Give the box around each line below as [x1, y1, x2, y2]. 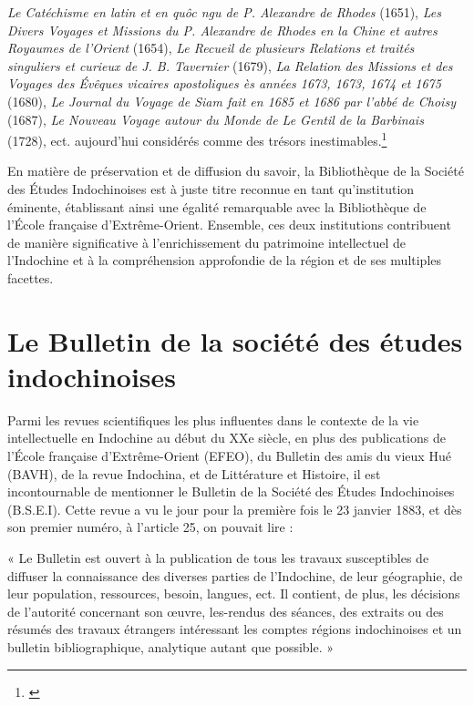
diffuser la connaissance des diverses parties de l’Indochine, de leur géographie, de [7, 566, 463, 585]
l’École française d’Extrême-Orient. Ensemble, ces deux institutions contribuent [7, 215, 451, 234]
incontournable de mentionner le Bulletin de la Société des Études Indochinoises [7, 482, 455, 501]
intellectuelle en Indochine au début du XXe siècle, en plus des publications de [7, 428, 446, 447]
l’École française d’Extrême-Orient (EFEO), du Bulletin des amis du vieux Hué [7, 446, 451, 466]
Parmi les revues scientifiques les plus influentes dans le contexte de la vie [7, 410, 419, 429]
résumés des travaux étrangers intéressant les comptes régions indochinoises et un [7, 619, 462, 639]
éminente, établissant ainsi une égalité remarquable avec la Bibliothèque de [7, 197, 427, 216]
